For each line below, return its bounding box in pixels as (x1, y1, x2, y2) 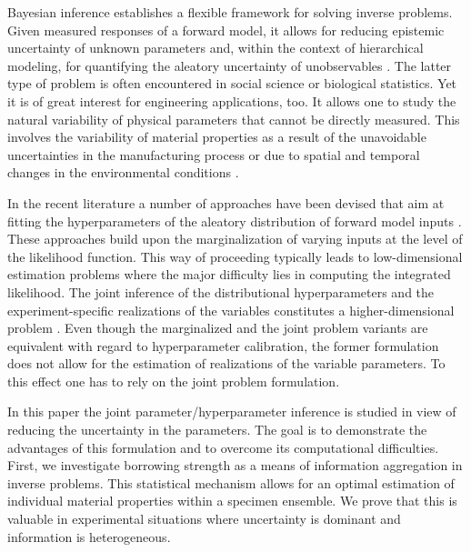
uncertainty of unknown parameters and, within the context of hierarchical (7, 38, 424, 57)
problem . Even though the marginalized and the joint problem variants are (7, 318, 428, 337)
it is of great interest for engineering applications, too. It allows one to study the (7, 91, 456, 110)
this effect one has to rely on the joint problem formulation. (7, 371, 340, 390)
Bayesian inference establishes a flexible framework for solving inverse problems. (7, 3, 453, 21)
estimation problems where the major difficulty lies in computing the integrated (7, 265, 451, 284)
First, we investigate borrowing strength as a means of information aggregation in (7, 456, 463, 475)
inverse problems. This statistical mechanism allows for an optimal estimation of (7, 473, 455, 492)
